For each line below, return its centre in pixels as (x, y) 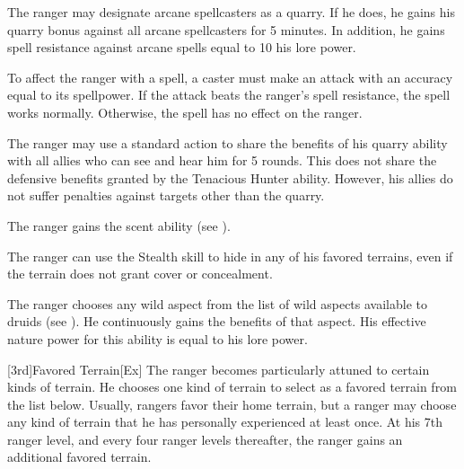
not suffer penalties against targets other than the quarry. (166, 195)
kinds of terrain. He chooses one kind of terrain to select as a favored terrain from (232, 387)
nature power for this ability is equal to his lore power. (158, 338)
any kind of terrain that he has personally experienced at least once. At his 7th (225, 422)
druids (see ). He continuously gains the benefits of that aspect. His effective (217, 321)
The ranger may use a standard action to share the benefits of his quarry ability (228, 142)
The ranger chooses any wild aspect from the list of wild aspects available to (217, 303)
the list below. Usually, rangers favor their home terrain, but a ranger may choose (232, 404)
